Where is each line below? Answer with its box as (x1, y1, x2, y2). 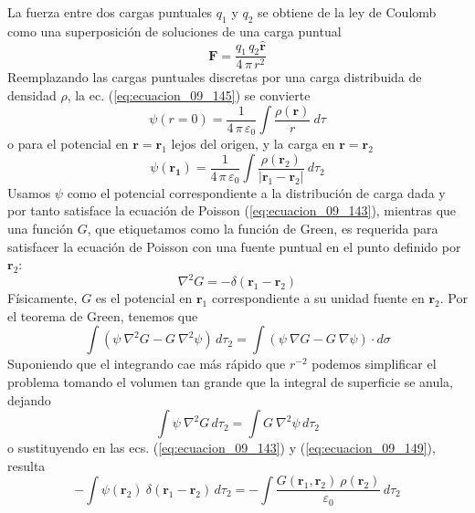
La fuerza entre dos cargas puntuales (7, 3, 213, 21)
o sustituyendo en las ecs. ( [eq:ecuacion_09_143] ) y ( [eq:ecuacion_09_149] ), (7, 438, 436, 457)
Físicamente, (7, 288, 78, 308)
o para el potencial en (7, 134, 129, 153)
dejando (7, 390, 51, 409)
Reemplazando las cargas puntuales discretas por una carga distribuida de (7, 68, 422, 87)
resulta (7, 455, 46, 475)
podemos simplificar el (311, 354, 437, 373)
